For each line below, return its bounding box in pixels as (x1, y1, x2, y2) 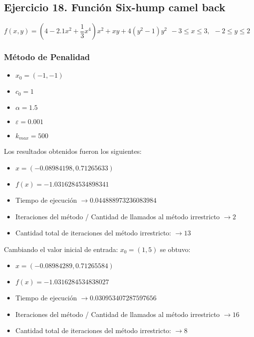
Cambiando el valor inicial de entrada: (4, 244, 118, 254)
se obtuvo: (160, 244, 191, 254)
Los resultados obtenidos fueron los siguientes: (4, 146, 142, 156)
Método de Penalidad (4, 51, 90, 63)
